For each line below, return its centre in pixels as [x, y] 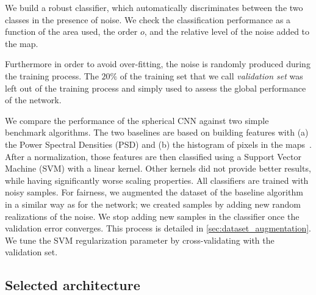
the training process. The [52, 75]
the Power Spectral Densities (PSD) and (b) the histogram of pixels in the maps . [158, 144]
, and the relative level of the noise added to [227, 31]
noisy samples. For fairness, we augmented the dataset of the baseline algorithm [154, 192]
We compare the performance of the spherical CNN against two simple [137, 120]
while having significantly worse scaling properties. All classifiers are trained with [157, 180]
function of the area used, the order [71, 31]
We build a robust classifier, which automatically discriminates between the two [154, 7]
